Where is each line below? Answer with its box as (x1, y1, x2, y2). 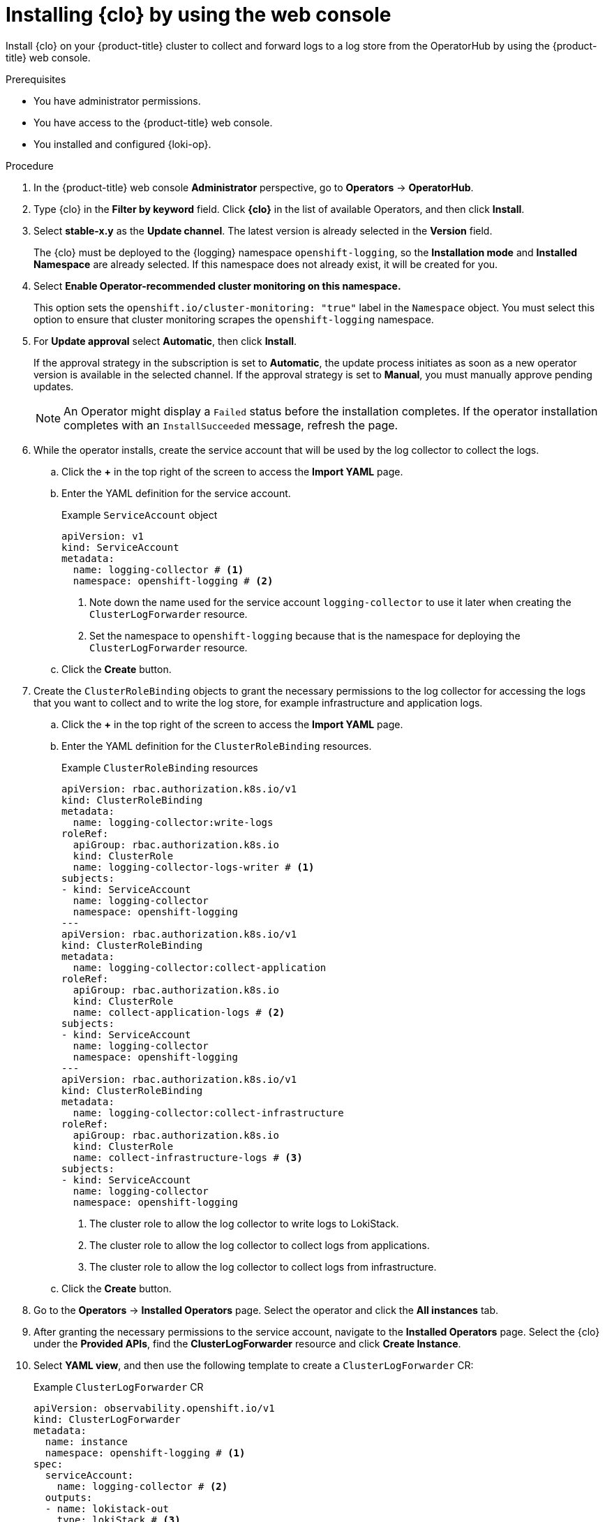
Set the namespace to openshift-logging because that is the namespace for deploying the (89, 629, 521, 642)
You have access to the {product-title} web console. (33, 116, 273, 128)
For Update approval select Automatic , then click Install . (33, 334, 297, 347)
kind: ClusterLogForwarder (33, 1413, 181, 1425)
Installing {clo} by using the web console (6, 3, 391, 27)
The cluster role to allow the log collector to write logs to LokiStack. (89, 1217, 399, 1229)
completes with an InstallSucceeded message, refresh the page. (64, 418, 398, 432)
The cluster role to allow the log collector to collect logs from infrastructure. (89, 1260, 437, 1273)
